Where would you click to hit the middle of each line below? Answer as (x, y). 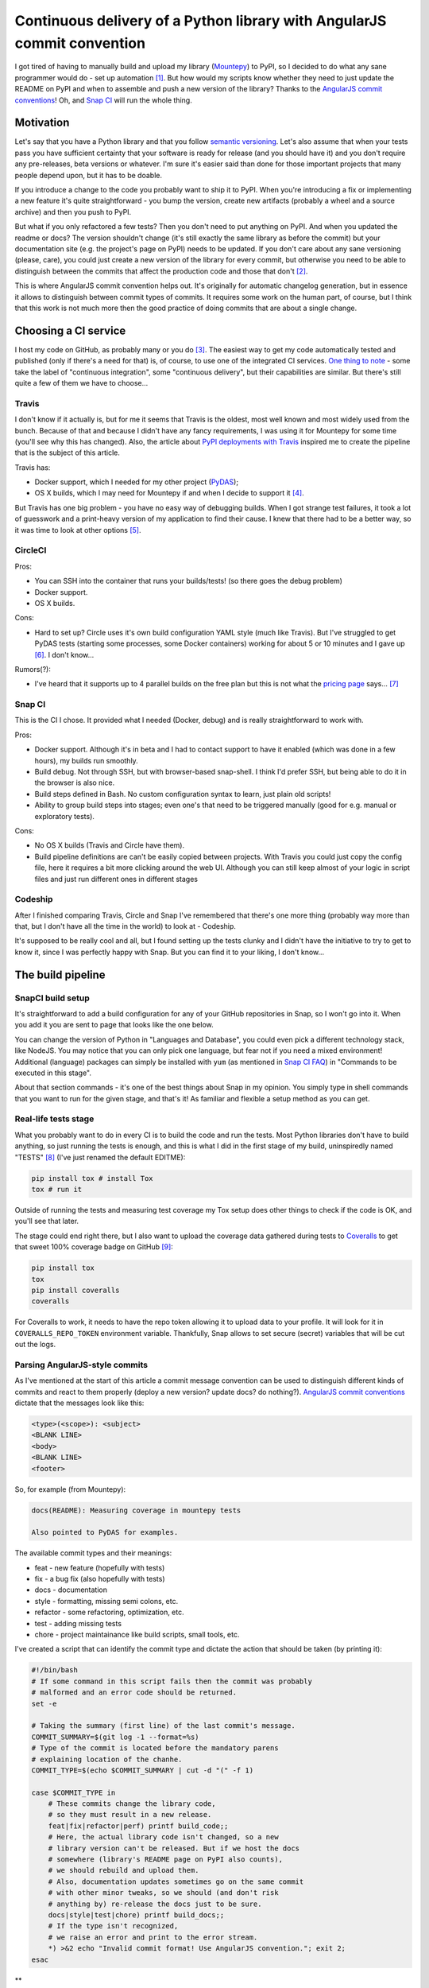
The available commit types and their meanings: (93, 1553)
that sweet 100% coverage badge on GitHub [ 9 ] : (94, 1247)
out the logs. (35, 1345)
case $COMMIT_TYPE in (73, 1792)
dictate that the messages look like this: (79, 1403)
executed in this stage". (53, 1073)
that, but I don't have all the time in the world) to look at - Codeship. (125, 926)
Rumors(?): (33, 669)
